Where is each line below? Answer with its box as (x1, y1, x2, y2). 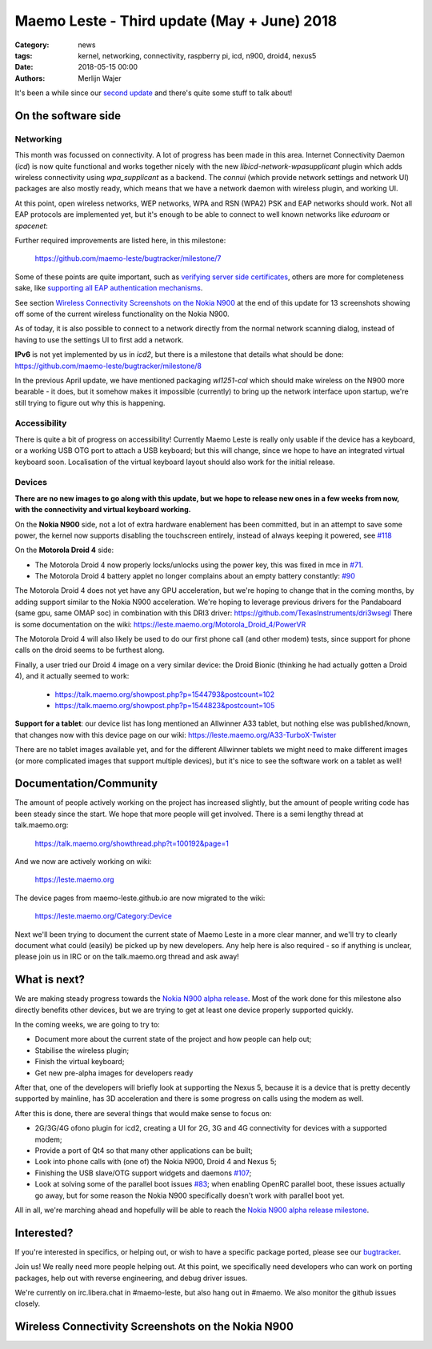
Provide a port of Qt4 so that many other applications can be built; (34, 1145, 254, 1155)
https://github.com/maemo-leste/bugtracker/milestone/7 (34, 254, 222, 263)
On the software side (14, 109, 122, 122)
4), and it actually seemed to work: (14, 671, 130, 681)
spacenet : (14, 221, 48, 230)
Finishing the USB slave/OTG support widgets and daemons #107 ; (34, 1168, 252, 1178)
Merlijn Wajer (78, 73, 122, 83)
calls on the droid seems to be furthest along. (14, 645, 165, 655)
